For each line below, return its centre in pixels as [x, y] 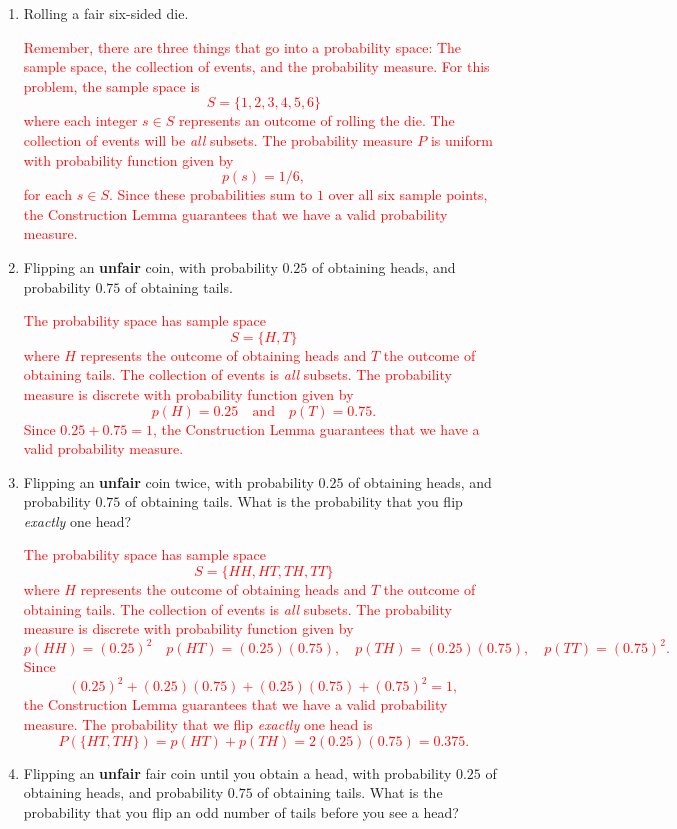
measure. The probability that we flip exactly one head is [198, 724]
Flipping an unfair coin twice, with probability [168, 481]
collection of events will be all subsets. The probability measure [218, 139]
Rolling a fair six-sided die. [106, 13]
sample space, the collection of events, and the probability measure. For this [256, 66]
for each [48, 194]
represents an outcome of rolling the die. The [317, 120]
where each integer [80, 120]
